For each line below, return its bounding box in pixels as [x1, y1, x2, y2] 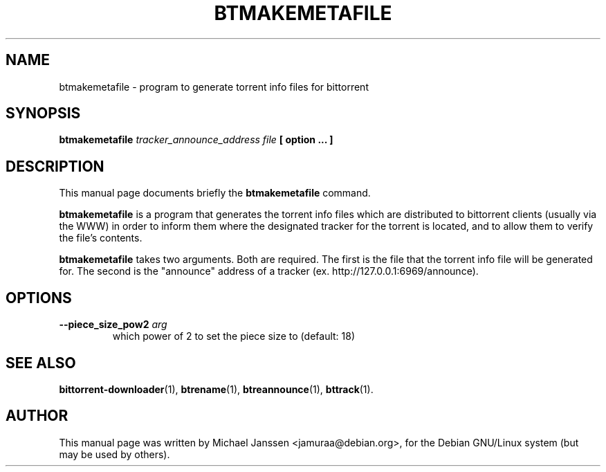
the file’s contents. [59, 232, 143, 244]
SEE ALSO [6, 354, 76, 372]
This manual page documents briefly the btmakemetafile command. [59, 187, 371, 199]
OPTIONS [6, 289, 72, 307]
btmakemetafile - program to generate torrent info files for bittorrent [59, 80, 369, 93]
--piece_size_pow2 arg [59, 318, 167, 331]
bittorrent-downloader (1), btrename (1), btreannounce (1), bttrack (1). [59, 383, 374, 395]
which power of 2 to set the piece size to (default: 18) [112, 330, 356, 343]
